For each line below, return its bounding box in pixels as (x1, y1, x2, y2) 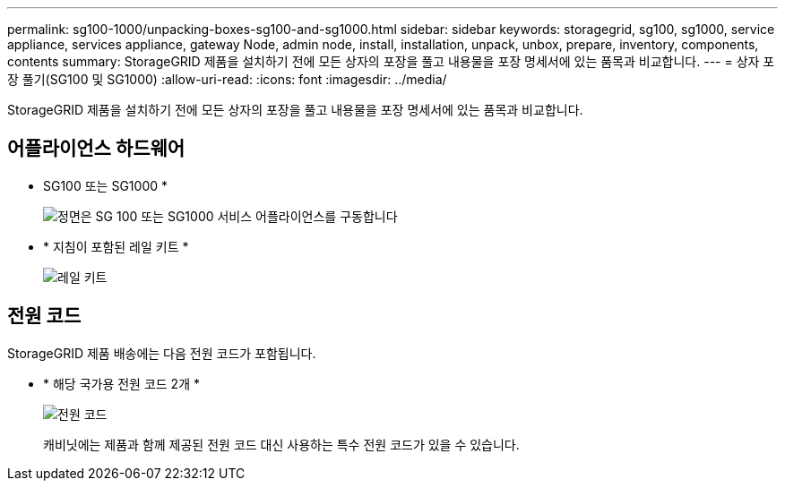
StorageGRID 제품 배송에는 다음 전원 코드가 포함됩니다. (7, 345, 316, 361)
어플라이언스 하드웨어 (7, 137, 185, 160)
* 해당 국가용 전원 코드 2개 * (43, 375, 200, 391)
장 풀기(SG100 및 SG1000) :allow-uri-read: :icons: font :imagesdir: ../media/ (7, 72, 447, 87)
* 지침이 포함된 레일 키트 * (43, 238, 189, 254)
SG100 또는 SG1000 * (43, 177, 168, 193)
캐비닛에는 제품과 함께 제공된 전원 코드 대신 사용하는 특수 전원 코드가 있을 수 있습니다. (43, 436, 520, 452)
